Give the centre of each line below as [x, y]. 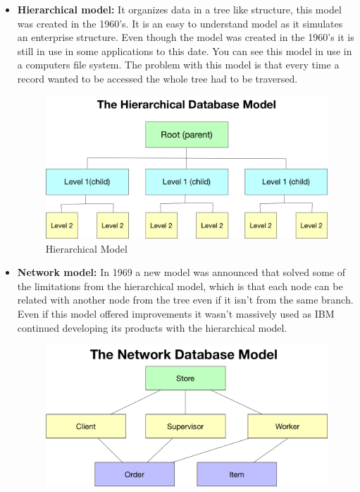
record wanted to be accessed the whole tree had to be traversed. [157, 78]
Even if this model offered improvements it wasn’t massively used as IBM [176, 313]
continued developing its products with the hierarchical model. [152, 327]
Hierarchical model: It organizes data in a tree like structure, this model [179, 9]
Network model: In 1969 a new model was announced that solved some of [181, 272]
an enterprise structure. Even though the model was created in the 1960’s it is [186, 37]
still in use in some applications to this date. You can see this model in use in [185, 50]
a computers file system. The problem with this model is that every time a [178, 65]
